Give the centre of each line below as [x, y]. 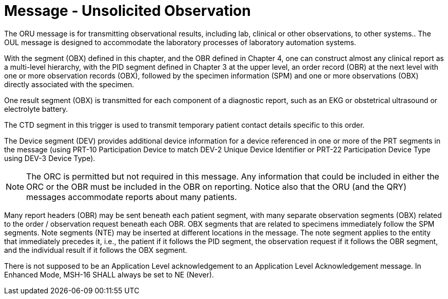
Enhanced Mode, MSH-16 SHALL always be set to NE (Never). [109, 274]
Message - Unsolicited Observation [128, 11]
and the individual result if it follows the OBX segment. [96, 250]
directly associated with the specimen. [69, 84]
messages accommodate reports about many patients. [132, 197]
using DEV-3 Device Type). [50, 158]
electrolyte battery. [36, 109]
